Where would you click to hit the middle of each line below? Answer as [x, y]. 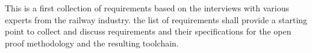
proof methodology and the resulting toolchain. [92, 43]
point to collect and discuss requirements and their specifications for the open [148, 31]
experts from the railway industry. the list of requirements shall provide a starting [156, 19]
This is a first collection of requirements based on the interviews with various [147, 8]
